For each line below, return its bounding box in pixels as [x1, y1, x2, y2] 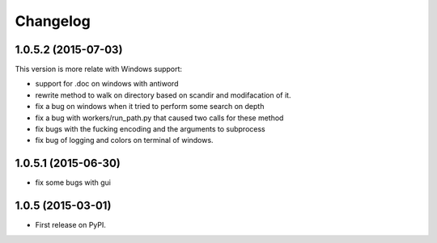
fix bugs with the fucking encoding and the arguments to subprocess [35, 124, 266, 134]
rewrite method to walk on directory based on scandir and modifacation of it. [35, 90, 291, 100]
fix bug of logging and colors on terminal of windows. [35, 136, 214, 145]
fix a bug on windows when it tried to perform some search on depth [35, 102, 265, 111]
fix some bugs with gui [35, 178, 111, 187]
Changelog [15, 12, 91, 30]
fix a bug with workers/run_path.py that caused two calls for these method [35, 113, 284, 123]
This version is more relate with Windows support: [15, 65, 182, 74]
